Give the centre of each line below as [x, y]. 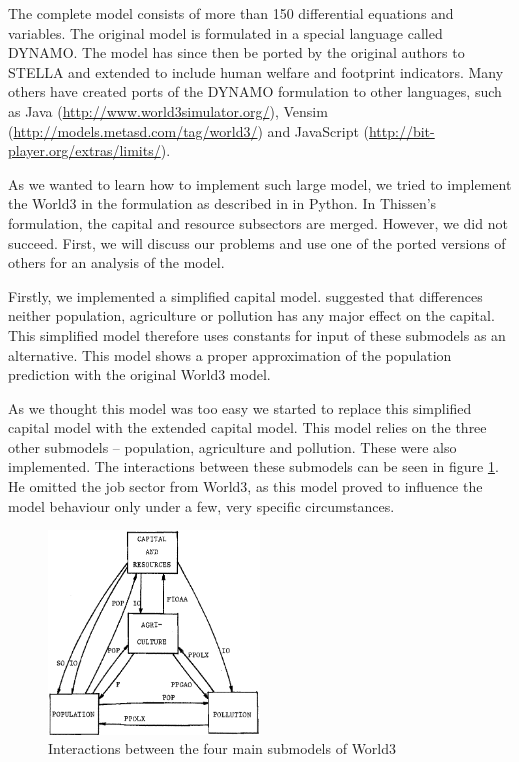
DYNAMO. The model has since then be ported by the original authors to [236, 52]
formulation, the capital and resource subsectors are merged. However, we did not [258, 222]
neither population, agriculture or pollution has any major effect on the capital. [251, 315]
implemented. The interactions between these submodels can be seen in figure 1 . [253, 466]
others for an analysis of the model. [116, 262]
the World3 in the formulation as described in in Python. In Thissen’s [222, 203]
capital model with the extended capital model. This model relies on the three [247, 427]
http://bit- [401, 130]
